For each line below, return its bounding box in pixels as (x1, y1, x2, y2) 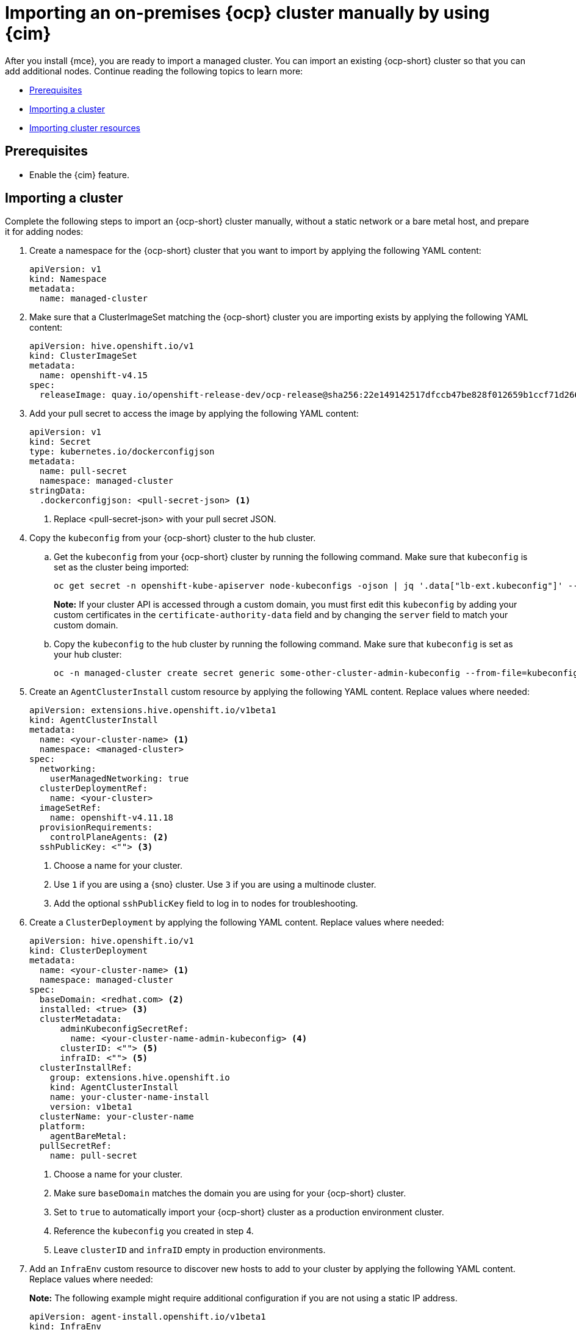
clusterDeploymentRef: (39, 783, 148, 794)
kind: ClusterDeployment (29, 946, 148, 956)
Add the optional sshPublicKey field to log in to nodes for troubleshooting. (54, 898, 358, 909)
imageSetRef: (39, 803, 102, 813)
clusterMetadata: (39, 1014, 122, 1024)
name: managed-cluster (39, 293, 148, 304)
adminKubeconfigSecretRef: (60, 1024, 189, 1034)
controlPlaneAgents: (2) (49, 832, 168, 843)
